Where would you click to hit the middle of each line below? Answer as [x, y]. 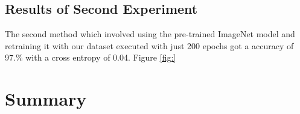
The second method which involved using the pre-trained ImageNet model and [150, 34]
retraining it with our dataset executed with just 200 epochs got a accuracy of [149, 45]
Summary [46, 99]
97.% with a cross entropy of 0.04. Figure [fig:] [91, 57]
